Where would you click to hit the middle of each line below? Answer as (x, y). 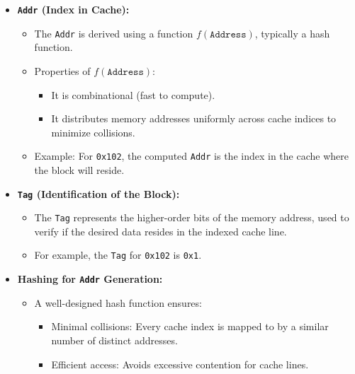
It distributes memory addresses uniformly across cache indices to (194, 118)
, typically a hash (292, 33)
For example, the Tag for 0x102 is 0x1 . (118, 255)
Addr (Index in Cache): (73, 9)
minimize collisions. (93, 132)
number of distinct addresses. (114, 340)
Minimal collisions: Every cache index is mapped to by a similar (190, 326)
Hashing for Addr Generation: (90, 279)
